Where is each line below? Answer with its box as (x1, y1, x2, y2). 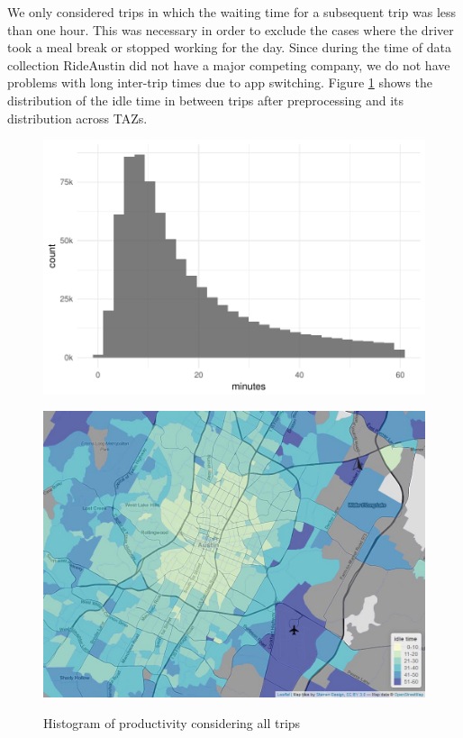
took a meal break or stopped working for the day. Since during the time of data (7, 38, 452, 57)
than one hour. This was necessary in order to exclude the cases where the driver (7, 20, 454, 39)
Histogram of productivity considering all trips (43, 714, 301, 732)
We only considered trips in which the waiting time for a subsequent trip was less (7, 3, 457, 21)
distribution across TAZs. (7, 108, 148, 127)
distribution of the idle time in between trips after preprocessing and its (7, 90, 404, 109)
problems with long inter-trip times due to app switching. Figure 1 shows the (7, 73, 433, 92)
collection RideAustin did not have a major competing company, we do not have (7, 55, 450, 74)
